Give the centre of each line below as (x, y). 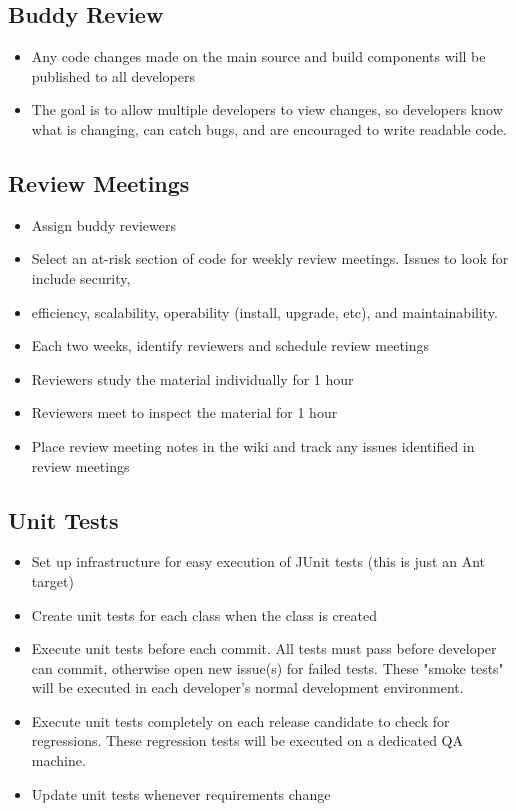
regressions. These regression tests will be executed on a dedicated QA (247, 740)
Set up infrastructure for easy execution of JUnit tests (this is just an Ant (258, 561)
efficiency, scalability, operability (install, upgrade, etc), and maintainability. (264, 311)
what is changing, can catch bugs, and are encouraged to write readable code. (269, 128)
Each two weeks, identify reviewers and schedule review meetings (230, 345)
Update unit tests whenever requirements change (181, 793)
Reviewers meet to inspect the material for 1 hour (184, 412)
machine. (58, 760)
